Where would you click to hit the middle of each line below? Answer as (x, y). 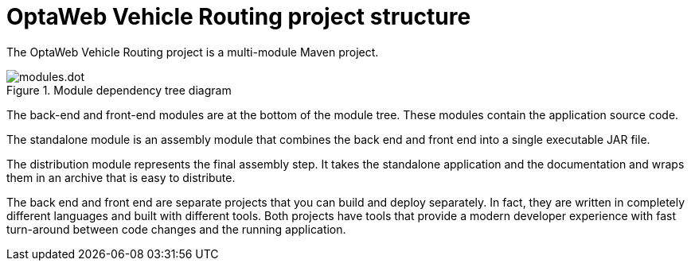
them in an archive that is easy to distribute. (121, 177)
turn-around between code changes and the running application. (176, 229)
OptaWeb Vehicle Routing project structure (239, 17)
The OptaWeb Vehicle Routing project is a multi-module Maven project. (193, 52)
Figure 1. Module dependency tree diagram (119, 90)
